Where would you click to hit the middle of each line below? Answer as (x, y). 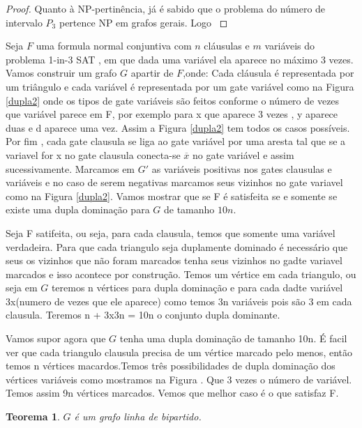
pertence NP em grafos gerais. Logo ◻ (143, 22)
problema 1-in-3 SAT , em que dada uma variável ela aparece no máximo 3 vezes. (180, 59)
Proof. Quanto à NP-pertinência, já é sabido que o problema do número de (166, 8)
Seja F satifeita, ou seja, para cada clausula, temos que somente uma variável (171, 232)
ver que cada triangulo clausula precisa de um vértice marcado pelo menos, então (179, 352)
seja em (22, 288)
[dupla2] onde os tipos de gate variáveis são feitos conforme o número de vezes (173, 100)
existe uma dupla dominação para (78, 209)
